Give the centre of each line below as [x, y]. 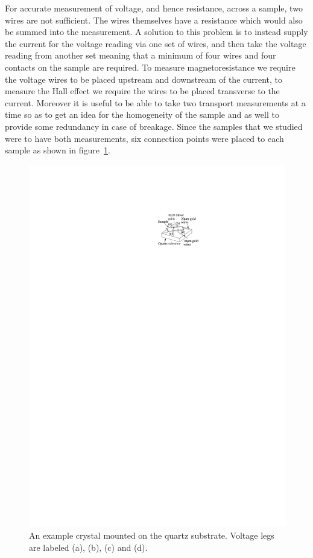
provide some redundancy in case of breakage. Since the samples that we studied [154, 126]
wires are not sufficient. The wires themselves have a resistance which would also [154, 20]
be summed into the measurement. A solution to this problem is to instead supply [156, 32]
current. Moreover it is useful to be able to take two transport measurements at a [155, 102]
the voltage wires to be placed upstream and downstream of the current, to [144, 79]
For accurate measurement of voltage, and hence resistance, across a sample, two [154, 8]
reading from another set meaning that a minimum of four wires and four [141, 55]
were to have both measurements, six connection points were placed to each [144, 138]
